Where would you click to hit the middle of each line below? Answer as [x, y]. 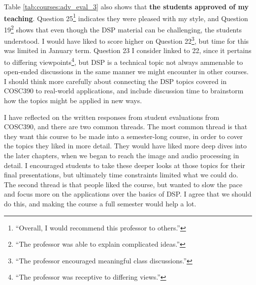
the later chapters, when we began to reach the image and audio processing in [122, 155]
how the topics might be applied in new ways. [73, 100]
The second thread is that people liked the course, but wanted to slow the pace [123, 184]
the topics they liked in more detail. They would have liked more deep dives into [125, 146]
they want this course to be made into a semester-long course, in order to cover [124, 136]
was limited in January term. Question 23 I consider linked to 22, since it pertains [128, 50]
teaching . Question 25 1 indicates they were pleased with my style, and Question [126, 17]
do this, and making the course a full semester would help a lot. [100, 203]
